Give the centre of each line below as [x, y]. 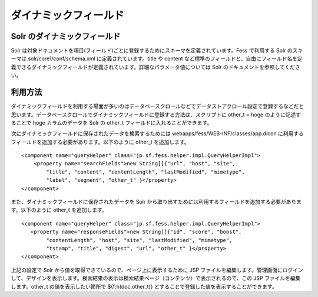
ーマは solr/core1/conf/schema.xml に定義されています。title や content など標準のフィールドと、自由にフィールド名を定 [157, 58]
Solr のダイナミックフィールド [66, 36]
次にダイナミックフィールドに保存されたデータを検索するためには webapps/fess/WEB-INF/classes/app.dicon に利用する [158, 133]
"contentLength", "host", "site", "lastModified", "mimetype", [139, 240]
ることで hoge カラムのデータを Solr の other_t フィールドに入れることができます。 [112, 123]
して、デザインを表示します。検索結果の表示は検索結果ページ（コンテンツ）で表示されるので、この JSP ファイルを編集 [156, 278]
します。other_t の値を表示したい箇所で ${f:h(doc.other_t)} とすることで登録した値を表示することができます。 [144, 286]
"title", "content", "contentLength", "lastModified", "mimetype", [145, 172]
